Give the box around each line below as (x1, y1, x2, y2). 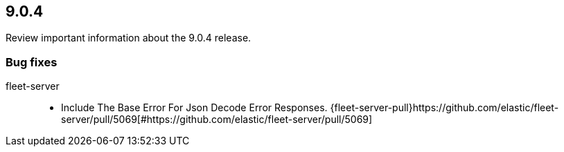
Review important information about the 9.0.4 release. (6, 32, 252, 44)
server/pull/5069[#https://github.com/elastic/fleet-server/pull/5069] (61, 113, 373, 126)
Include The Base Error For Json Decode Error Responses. (61, 102, 328, 114)
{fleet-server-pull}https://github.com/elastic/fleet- (330, 102, 559, 114)
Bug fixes (6, 55, 58, 69)
